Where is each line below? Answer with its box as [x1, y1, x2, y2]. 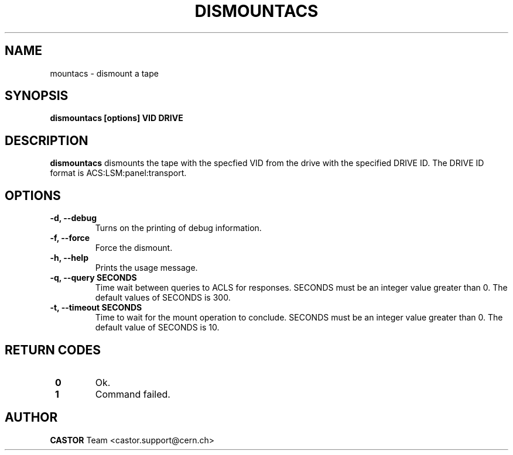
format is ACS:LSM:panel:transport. [50, 168, 187, 178]
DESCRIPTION [5, 133, 88, 148]
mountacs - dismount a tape [50, 68, 159, 78]
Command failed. [95, 388, 170, 400]
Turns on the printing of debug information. [95, 223, 262, 233]
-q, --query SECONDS [50, 273, 137, 283]
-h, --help [50, 253, 88, 263]
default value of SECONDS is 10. [95, 322, 220, 333]
